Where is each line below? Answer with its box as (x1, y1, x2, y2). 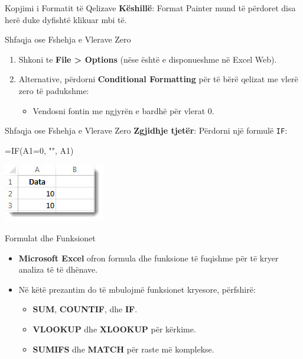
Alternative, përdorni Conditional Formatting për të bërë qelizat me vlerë (18, 73, 298, 85)
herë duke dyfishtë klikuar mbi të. (5, 13, 127, 25)
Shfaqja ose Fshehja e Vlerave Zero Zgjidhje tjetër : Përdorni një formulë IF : (5, 124, 288, 137)
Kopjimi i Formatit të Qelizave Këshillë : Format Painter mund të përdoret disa (5, 2, 296, 14)
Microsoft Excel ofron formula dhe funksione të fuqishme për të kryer (18, 251, 279, 264)
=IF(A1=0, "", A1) (5, 144, 74, 156)
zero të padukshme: (18, 84, 89, 96)
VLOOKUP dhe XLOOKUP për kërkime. (32, 322, 196, 335)
